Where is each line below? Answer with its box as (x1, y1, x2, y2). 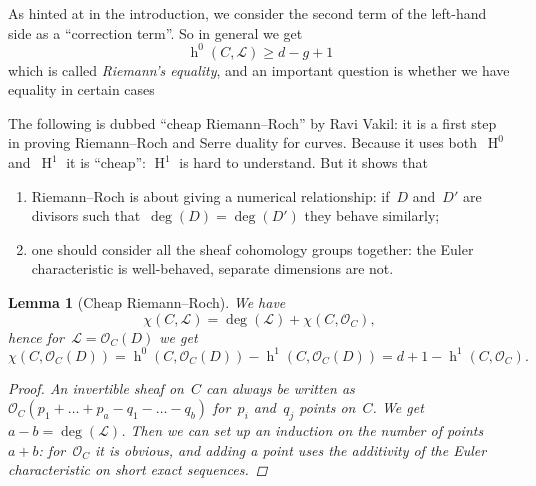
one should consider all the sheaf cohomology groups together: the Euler (31, 238, 474, 259)
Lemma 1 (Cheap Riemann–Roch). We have (8, 292, 286, 313)
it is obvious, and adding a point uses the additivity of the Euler (94, 439, 487, 460)
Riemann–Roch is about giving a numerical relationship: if (31, 185, 390, 206)
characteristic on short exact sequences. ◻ (8, 459, 268, 480)
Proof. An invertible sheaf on (8, 377, 184, 398)
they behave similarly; (304, 205, 440, 226)
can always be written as (206, 377, 355, 398)
